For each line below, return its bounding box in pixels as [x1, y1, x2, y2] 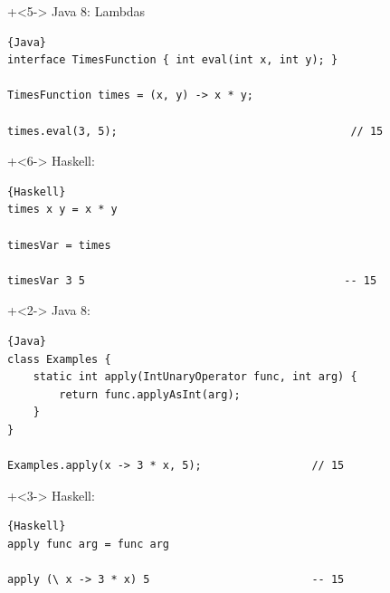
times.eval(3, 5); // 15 [7, 124, 384, 138]
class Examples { [7, 352, 111, 366]
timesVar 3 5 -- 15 [7, 273, 377, 287]
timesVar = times [7, 238, 111, 252]
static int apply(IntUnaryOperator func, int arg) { [33, 370, 357, 384]
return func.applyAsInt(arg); [59, 387, 241, 401]
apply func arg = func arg [7, 537, 169, 550]
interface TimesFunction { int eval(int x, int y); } [7, 53, 338, 67]
